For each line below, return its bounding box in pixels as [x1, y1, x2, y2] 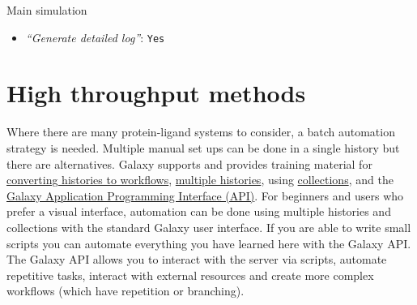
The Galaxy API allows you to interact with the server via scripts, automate [6, 251, 387, 268]
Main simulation [6, 2, 87, 18]
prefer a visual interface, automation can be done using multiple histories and [6, 203, 391, 220]
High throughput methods [6, 76, 306, 110]
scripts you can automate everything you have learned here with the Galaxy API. [6, 234, 411, 251]
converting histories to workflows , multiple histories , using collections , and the [6, 171, 394, 188]
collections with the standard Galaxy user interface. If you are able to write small [6, 218, 411, 235]
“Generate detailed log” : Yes [25, 28, 165, 45]
